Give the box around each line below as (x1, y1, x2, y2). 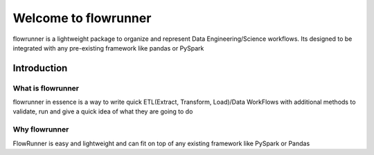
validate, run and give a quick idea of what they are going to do (12, 107, 193, 116)
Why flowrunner (12, 125, 69, 134)
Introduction (12, 62, 68, 74)
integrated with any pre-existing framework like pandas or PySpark (12, 44, 204, 52)
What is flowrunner (12, 83, 80, 93)
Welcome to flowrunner (12, 10, 152, 26)
